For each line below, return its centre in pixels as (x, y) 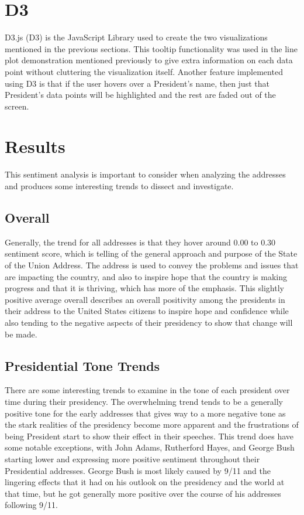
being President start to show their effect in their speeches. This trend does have (149, 436)
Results (35, 146)
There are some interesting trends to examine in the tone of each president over (147, 390)
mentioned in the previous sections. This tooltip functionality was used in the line (151, 48)
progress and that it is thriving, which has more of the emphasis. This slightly (144, 288)
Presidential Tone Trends (82, 365)
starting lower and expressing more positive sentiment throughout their (132, 458)
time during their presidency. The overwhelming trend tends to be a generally (144, 401)
